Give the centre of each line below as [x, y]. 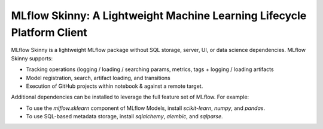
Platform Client [49, 32]
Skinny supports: [32, 58]
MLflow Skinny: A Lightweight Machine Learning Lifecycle [159, 16]
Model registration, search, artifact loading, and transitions [98, 78]
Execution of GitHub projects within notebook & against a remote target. [115, 86]
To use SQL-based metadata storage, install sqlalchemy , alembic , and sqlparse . [124, 116]
